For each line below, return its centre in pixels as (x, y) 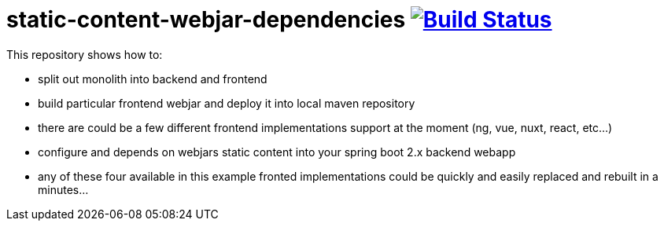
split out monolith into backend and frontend (153, 79)
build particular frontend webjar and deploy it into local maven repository (227, 103)
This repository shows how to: (85, 54)
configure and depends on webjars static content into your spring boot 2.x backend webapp (277, 152)
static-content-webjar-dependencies (206, 20)
